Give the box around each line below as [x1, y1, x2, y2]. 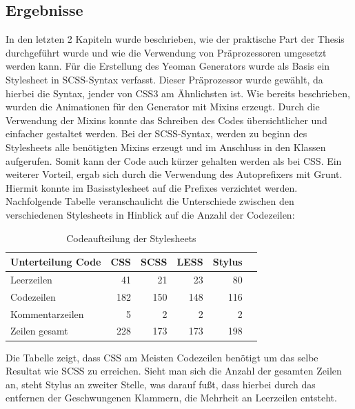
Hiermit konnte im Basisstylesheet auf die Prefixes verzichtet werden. [6, 180, 298, 194]
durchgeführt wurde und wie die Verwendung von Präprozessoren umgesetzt [6, 45, 327, 59]
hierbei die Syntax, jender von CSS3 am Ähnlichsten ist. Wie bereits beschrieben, [6, 86, 350, 100]
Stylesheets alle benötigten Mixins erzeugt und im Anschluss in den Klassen [6, 139, 326, 154]
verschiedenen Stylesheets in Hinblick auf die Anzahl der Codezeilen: [6, 207, 295, 221]
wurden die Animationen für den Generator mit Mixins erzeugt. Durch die [6, 99, 320, 114]
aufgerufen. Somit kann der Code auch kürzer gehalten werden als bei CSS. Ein [6, 153, 342, 168]
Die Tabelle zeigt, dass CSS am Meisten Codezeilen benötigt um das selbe [6, 350, 318, 364]
